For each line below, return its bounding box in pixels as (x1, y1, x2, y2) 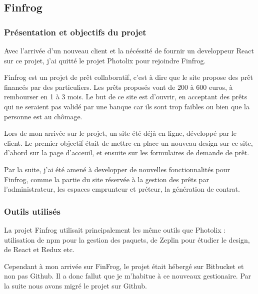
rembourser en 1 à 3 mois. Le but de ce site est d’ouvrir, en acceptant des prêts (4, 91, 247, 102)
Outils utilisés (4, 205, 60, 217)
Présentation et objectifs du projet (4, 25, 146, 38)
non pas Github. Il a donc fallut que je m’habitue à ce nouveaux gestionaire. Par (4, 271, 251, 281)
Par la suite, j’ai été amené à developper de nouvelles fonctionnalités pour (4, 164, 230, 174)
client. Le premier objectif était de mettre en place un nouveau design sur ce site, (4, 137, 253, 148)
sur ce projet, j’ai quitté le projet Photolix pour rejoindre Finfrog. (4, 55, 206, 65)
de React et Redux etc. (4, 244, 74, 255)
